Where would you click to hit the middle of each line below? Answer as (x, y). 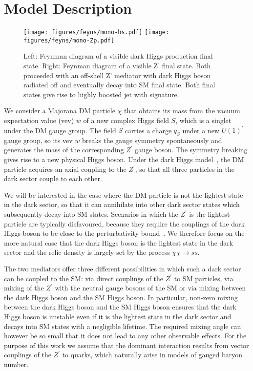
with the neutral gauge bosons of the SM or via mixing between (150, 288)
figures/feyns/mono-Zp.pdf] (69, 40)
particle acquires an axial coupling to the (65, 169)
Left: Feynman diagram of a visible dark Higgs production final (118, 56)
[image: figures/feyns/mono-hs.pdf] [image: (96, 32)
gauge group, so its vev (38, 140)
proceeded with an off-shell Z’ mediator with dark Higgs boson (117, 75)
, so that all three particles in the (185, 169)
